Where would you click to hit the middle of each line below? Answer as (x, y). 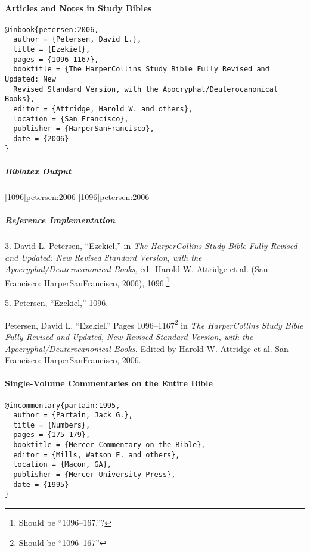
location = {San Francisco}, (71, 119)
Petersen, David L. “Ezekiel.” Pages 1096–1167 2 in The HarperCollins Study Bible (154, 324)
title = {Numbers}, (52, 425)
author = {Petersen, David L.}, (77, 40)
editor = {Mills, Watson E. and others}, (97, 455)
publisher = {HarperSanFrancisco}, (84, 129)
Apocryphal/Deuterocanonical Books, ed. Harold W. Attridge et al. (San (137, 269)
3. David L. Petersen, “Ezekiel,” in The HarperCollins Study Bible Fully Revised (151, 246)
